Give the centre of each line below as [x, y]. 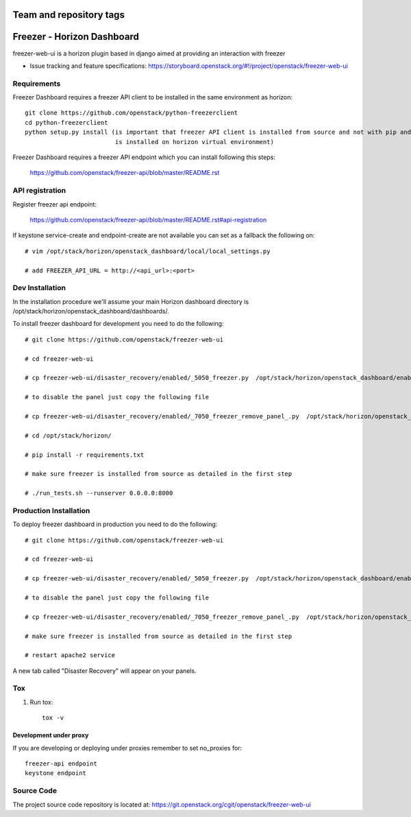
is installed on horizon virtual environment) [194, 142]
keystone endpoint [56, 773]
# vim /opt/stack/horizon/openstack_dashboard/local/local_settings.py [148, 251]
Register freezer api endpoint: [55, 204]
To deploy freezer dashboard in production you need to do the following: [115, 524]
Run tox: [41, 702]
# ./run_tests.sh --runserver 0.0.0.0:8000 [99, 493]
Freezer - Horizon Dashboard [76, 37]
